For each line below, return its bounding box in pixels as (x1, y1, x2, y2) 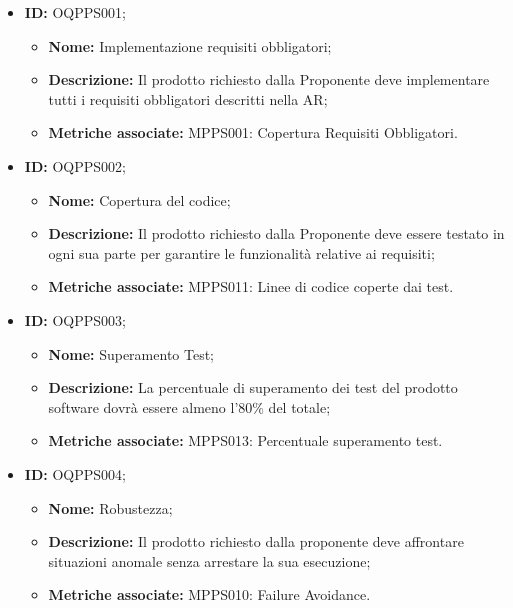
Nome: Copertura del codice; (48, 189, 231, 210)
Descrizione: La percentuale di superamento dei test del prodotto (48, 377, 458, 398)
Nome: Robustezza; (48, 497, 173, 518)
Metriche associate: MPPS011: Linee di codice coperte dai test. (48, 276, 454, 297)
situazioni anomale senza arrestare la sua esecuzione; (48, 550, 371, 571)
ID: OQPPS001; (24, 2, 126, 22)
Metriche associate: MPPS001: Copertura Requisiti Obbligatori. (48, 122, 458, 143)
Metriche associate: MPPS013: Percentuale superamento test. (48, 430, 443, 451)
